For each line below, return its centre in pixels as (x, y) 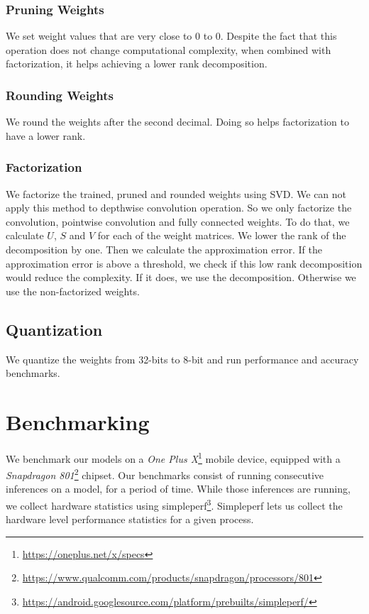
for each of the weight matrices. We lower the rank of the (222, 235)
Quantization (54, 329)
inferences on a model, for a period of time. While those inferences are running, (178, 489)
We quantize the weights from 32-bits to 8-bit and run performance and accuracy (182, 359)
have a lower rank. (46, 135)
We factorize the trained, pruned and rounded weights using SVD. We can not (176, 193)
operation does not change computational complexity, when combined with (169, 49)
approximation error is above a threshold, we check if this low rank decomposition (184, 263)
